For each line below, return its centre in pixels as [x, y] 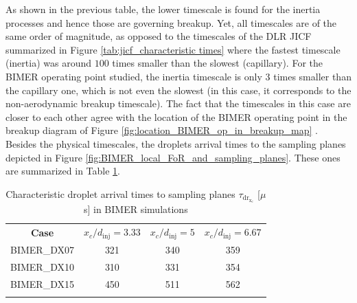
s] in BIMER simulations [136, 209]
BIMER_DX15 [42, 283]
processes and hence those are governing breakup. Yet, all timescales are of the [171, 22]
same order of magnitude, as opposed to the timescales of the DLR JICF [159, 36]
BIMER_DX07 [42, 249]
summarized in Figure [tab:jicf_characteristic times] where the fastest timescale [173, 49]
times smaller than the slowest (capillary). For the [217, 63]
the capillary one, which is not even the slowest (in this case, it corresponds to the [178, 90]
